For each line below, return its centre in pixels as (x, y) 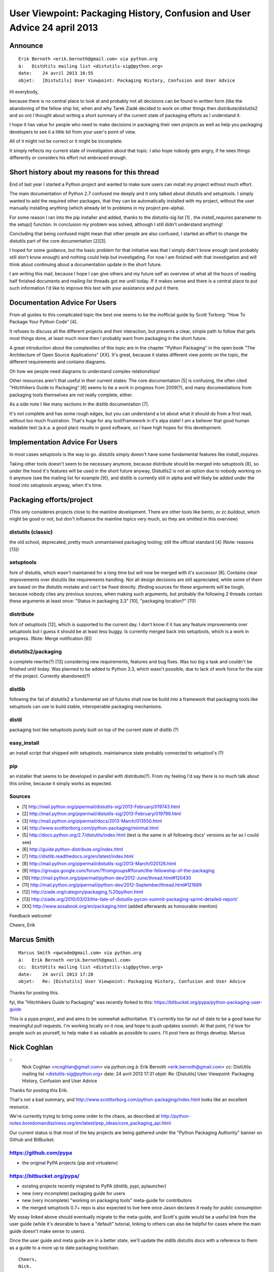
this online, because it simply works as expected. (61, 783)
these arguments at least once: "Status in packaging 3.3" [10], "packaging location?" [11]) (103, 601)
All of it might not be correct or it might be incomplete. (66, 141)
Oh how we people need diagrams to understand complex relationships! (84, 371)
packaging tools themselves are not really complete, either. (71, 395)
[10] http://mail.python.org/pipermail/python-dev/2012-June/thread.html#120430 (107, 878)
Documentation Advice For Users (63, 302)
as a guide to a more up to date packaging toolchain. (64, 1248)
